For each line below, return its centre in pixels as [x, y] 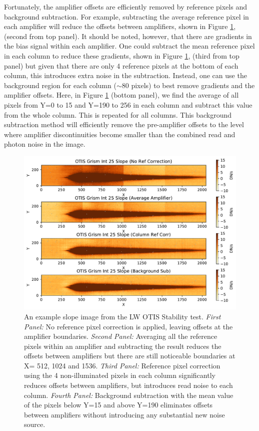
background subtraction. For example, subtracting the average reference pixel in [126, 16]
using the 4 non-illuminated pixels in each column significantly [120, 375]
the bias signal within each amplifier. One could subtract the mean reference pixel [129, 46]
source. [35, 424]
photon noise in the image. [45, 144]
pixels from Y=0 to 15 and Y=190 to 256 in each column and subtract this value [128, 104]
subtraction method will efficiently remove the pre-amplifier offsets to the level [124, 124]
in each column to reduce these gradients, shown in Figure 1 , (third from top [122, 55]
